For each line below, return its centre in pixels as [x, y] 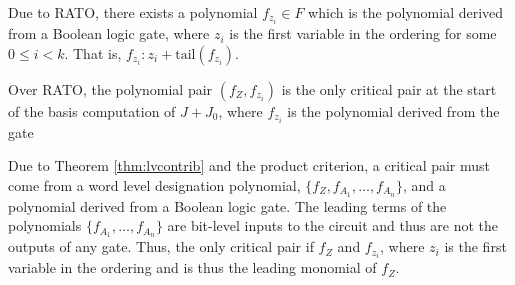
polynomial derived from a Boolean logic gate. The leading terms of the [227, 205]
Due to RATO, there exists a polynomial [133, 12]
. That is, [93, 52]
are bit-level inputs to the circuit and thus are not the [332, 225]
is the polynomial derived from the [393, 110]
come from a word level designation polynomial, [154, 184]
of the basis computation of [92, 110]
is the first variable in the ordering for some [363, 33]
